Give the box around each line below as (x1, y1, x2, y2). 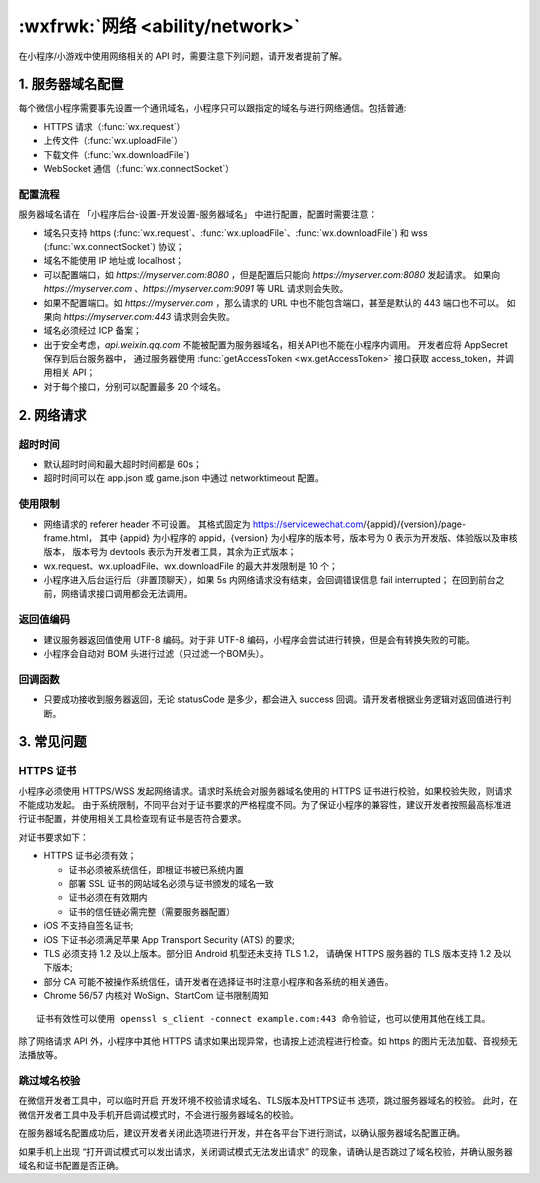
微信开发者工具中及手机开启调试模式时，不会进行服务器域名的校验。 (18, 1108, 299, 1120)
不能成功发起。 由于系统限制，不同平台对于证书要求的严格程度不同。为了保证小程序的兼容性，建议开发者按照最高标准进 (18, 799, 512, 811)
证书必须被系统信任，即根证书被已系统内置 (68, 863, 244, 875)
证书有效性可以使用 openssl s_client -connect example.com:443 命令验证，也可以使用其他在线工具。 (36, 1013, 491, 1024)
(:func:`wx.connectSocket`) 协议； (43, 240, 185, 252)
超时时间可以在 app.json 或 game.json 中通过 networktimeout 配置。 (43, 472, 325, 484)
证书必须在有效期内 (68, 891, 148, 904)
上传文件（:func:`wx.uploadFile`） (43, 135, 184, 147)
